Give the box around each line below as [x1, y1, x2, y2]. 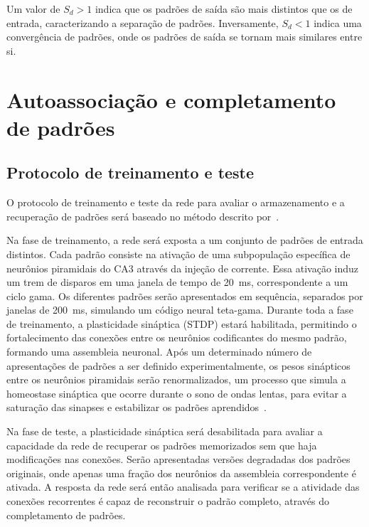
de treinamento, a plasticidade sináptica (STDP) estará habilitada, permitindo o [6, 316, 357, 331]
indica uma [314, 15, 362, 30]
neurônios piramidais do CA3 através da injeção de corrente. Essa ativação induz [6, 260, 359, 275]
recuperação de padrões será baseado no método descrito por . [6, 208, 279, 223]
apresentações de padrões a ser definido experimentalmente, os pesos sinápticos [6, 358, 351, 373]
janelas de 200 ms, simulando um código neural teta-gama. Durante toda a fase [6, 302, 353, 317]
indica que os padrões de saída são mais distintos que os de [95, 1, 353, 16]
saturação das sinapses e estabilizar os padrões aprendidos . [6, 400, 267, 415]
